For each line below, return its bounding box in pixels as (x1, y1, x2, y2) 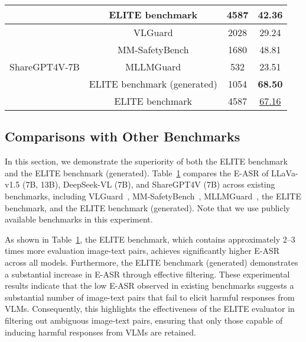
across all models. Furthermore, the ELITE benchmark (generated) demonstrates (5, 256, 298, 268)
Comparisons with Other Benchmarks (5, 127, 240, 146)
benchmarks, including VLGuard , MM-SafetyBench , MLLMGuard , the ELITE (5, 189, 301, 202)
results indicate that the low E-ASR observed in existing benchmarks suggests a (5, 279, 294, 292)
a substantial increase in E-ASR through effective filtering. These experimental (5, 267, 290, 280)
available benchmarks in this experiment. (5, 213, 153, 225)
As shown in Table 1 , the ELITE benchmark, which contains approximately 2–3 (5, 233, 295, 245)
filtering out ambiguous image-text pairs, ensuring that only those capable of (5, 314, 283, 326)
